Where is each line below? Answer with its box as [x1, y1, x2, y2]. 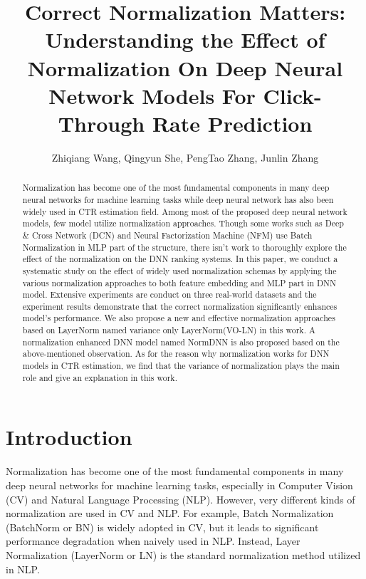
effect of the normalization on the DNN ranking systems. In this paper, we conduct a [22, 253, 338, 265]
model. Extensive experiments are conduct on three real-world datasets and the [22, 288, 317, 301]
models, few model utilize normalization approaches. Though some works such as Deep [22, 217, 344, 229]
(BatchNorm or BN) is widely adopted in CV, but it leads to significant [6, 519, 319, 534]
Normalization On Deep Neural [27, 53, 343, 82]
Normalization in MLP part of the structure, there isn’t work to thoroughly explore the [22, 241, 347, 253]
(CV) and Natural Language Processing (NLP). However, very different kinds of [6, 491, 355, 506]
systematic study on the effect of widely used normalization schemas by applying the [22, 264, 337, 276]
